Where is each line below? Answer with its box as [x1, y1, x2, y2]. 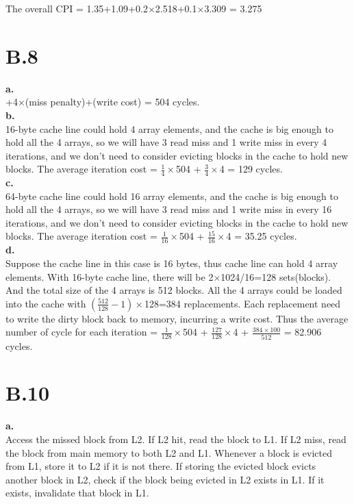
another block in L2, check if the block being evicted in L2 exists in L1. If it [5, 472, 325, 486]
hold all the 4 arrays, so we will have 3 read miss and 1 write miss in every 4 [5, 135, 327, 149]
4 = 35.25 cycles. [226, 229, 297, 243]
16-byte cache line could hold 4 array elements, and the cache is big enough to [5, 121, 333, 136]
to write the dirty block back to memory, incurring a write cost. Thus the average [5, 311, 349, 325]
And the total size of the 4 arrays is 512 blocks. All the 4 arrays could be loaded [5, 283, 342, 297]
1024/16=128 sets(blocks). [220, 269, 331, 283]
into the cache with [5, 296, 86, 310]
